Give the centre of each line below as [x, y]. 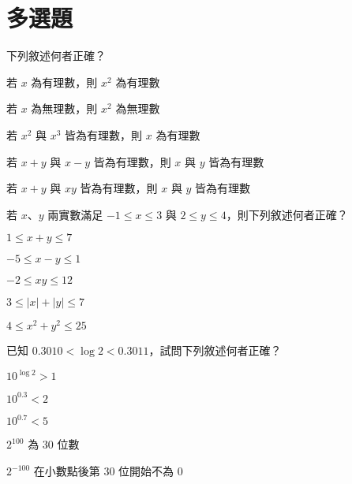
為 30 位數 [54, 444]
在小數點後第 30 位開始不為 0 [108, 471]
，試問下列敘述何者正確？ [215, 350]
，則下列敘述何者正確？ [287, 214]
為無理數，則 [64, 108]
